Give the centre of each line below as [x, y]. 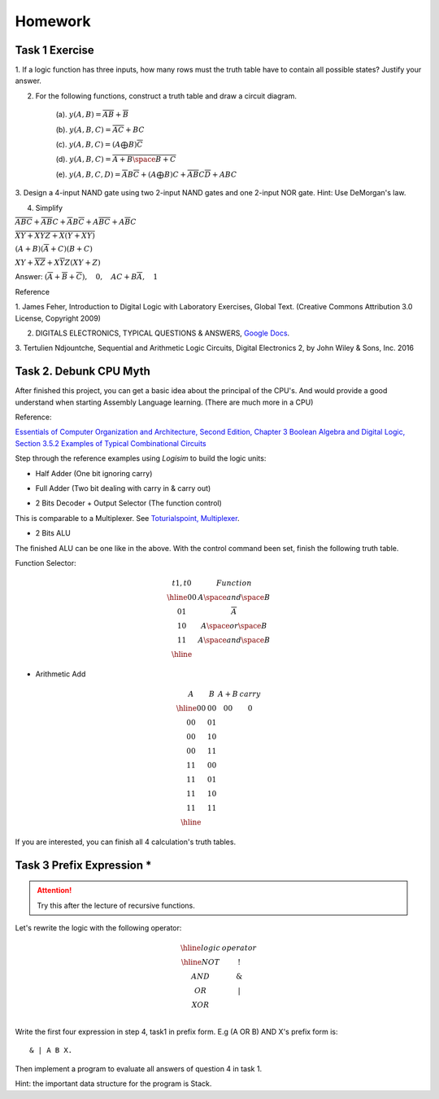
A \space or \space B [234, 626]
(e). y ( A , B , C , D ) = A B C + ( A [106, 174]
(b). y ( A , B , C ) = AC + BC [100, 129]
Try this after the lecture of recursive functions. [116, 905]
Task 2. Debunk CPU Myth [83, 372]
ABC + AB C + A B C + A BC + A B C [76, 221]
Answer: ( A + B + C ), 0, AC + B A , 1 [87, 277]
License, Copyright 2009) [58, 318]
